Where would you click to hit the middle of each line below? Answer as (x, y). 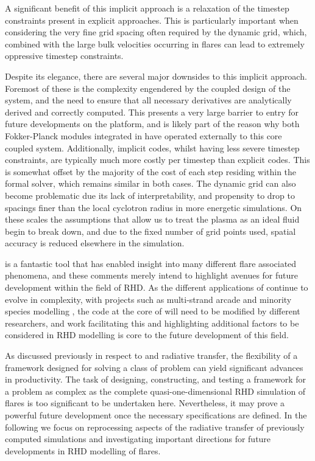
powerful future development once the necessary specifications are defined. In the (156, 415)
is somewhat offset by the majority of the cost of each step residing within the (151, 171)
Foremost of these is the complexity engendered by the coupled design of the (148, 88)
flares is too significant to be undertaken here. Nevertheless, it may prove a (145, 403)
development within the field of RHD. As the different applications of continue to (157, 287)
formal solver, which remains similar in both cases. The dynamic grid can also (150, 183)
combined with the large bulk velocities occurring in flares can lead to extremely (155, 43)
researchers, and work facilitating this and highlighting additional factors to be (152, 323)
